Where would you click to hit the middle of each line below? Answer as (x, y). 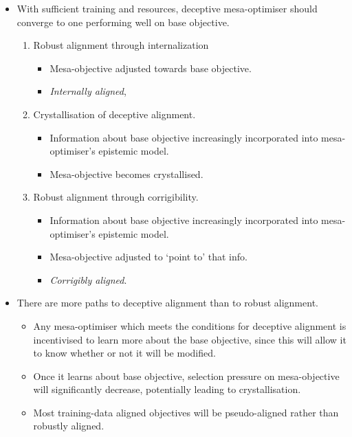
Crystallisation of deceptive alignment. (114, 114)
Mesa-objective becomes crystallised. (126, 173)
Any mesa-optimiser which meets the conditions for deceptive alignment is (190, 325)
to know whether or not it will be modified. (124, 353)
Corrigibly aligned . (88, 279)
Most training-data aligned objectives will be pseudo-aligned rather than (186, 412)
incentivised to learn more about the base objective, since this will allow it (190, 339)
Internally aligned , (88, 91)
